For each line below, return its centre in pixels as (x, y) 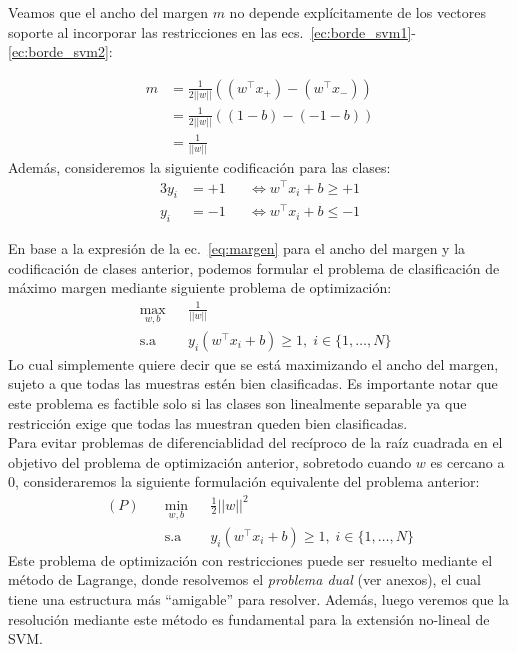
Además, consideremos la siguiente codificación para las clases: (199, 166)
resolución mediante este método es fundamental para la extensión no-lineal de (249, 618)
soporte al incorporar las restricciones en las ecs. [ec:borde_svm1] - (212, 31)
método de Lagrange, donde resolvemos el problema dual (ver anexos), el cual (244, 579)
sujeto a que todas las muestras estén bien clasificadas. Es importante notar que (253, 383)
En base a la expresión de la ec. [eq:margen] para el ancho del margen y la (237, 248)
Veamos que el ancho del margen (108, 12)
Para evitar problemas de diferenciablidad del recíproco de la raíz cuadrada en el (255, 442)
